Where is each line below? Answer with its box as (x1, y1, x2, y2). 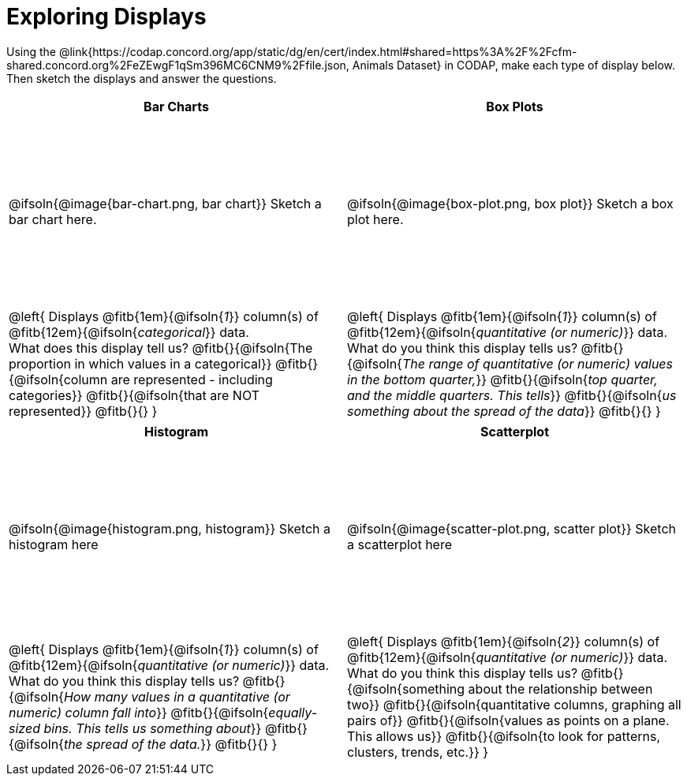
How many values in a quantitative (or (63, 688, 290, 705)
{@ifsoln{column (9, 371, 108, 387)
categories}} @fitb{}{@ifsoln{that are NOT (9, 387, 260, 403)
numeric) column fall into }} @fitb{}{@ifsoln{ (9, 704, 269, 720)
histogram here (9, 536, 99, 552)
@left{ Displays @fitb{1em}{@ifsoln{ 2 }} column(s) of (347, 633, 660, 649)
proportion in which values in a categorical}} (9, 355, 272, 372)
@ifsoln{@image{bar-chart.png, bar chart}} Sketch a (9, 195, 322, 211)
